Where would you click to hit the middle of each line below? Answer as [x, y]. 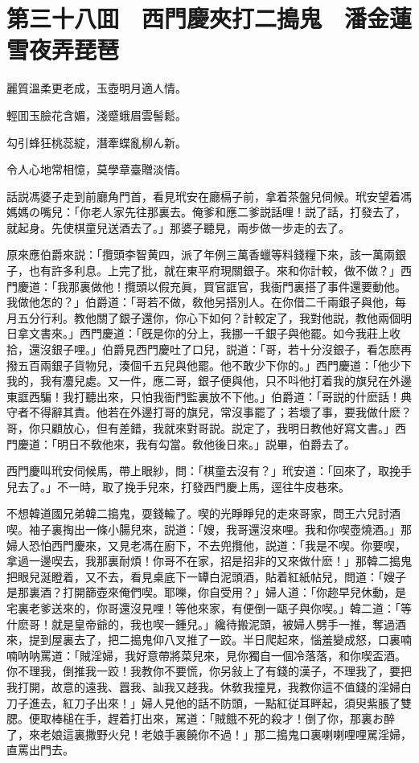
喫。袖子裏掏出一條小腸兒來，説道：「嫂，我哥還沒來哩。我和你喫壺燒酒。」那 [209, 529]
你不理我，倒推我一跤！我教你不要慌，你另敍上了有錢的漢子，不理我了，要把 [209, 671]
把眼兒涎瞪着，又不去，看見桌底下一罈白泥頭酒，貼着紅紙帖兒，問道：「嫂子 [206, 576]
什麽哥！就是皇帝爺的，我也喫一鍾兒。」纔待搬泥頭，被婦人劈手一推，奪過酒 [206, 624]
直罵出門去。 [40, 750]
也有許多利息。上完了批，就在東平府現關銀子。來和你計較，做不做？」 [214, 271]
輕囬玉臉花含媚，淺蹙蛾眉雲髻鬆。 [97, 115]
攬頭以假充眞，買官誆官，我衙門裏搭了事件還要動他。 [265, 286]
